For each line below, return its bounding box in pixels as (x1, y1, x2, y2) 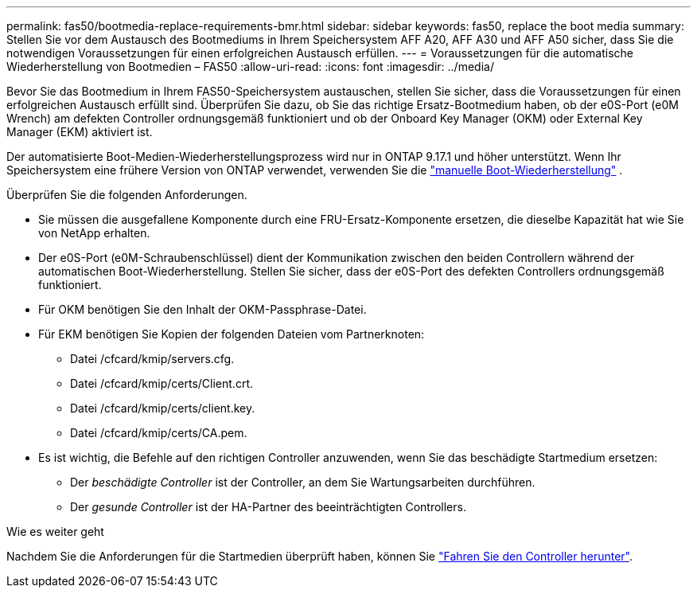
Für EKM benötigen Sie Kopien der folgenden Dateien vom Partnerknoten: (38, 327, 425, 341)
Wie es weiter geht (6, 525, 104, 538)
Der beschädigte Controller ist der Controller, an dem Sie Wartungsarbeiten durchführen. (70, 475, 535, 489)
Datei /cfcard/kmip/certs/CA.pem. (70, 426, 247, 440)
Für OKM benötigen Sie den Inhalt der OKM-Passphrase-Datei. (38, 303, 367, 316)
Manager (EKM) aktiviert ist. (6, 125, 153, 139)
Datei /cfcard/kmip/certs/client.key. (70, 401, 255, 415)
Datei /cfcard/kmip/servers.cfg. (70, 352, 235, 365)
